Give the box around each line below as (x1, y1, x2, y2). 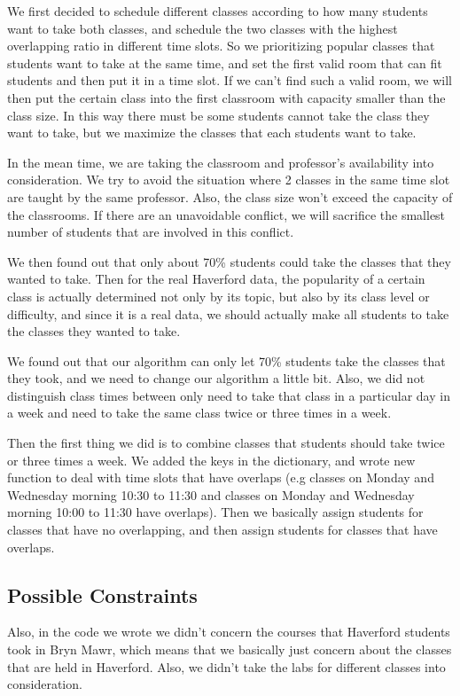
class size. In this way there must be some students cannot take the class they (7, 106, 430, 124)
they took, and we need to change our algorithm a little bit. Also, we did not (7, 369, 425, 387)
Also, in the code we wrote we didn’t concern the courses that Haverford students (7, 622, 450, 641)
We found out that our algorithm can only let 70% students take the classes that (7, 351, 446, 370)
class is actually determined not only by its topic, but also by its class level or (7, 286, 430, 305)
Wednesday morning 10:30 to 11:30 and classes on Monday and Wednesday (7, 485, 415, 504)
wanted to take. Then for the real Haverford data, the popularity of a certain (7, 270, 425, 288)
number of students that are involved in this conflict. (7, 223, 294, 241)
